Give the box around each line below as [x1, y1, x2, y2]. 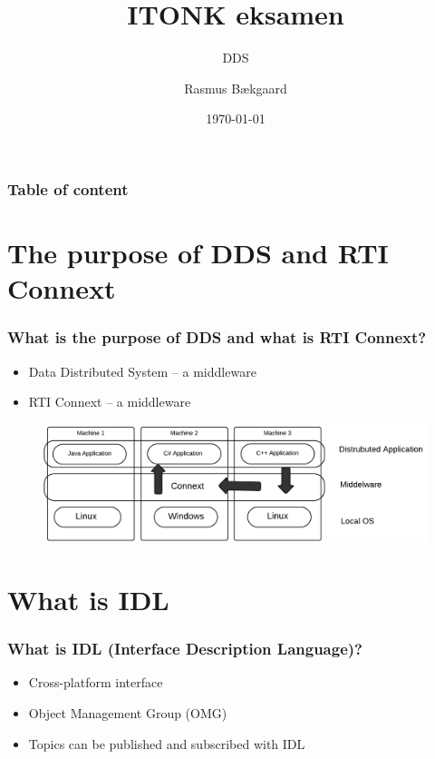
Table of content [7, 177, 129, 200]
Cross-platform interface [28, 673, 163, 692]
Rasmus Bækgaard [184, 78, 287, 97]
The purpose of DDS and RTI [7, 234, 389, 271]
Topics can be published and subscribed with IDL [28, 734, 305, 753]
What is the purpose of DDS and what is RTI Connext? [7, 326, 427, 349]
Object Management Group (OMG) [28, 704, 227, 722]
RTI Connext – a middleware [28, 392, 191, 411]
